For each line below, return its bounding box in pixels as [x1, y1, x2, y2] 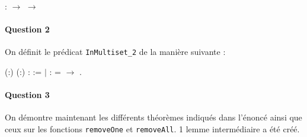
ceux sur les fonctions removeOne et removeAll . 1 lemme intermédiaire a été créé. [5, 123, 300, 135]
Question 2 [5, 23, 50, 35]
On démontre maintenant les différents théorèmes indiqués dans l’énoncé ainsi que [5, 111, 302, 123]
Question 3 [5, 89, 50, 101]
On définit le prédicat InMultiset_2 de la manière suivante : [5, 45, 226, 58]
